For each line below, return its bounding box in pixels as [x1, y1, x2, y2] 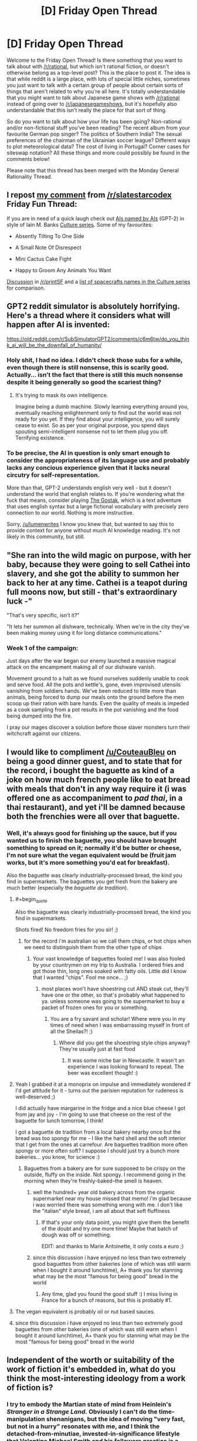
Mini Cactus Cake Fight [15, 255, 72, 262]
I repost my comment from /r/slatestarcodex [6, 190, 172, 200]
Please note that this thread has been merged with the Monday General [6, 166, 179, 174]
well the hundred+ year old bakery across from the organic [32, 1188, 175, 1195]
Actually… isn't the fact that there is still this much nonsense [6, 371, 184, 379]
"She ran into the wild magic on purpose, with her [6, 550, 192, 560]
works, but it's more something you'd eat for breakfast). [6, 858, 170, 866]
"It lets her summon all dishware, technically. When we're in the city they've [6, 623, 190, 630]
